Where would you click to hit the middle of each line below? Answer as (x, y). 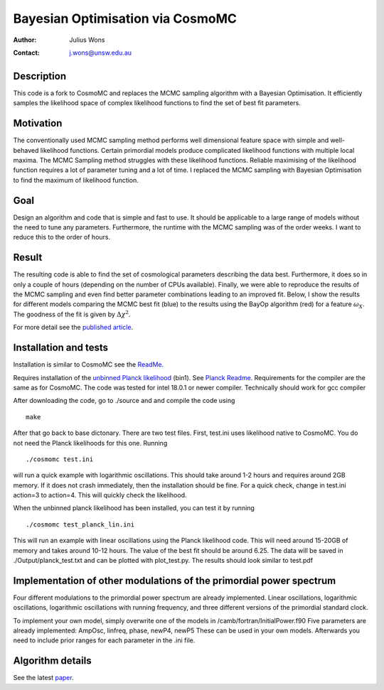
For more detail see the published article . (73, 328)
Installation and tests (61, 348)
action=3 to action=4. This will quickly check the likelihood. (100, 495)
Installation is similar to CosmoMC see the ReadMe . (89, 365)
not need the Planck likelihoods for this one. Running (90, 443)
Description (40, 76)
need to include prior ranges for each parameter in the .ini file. (104, 640)
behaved (26, 150)
